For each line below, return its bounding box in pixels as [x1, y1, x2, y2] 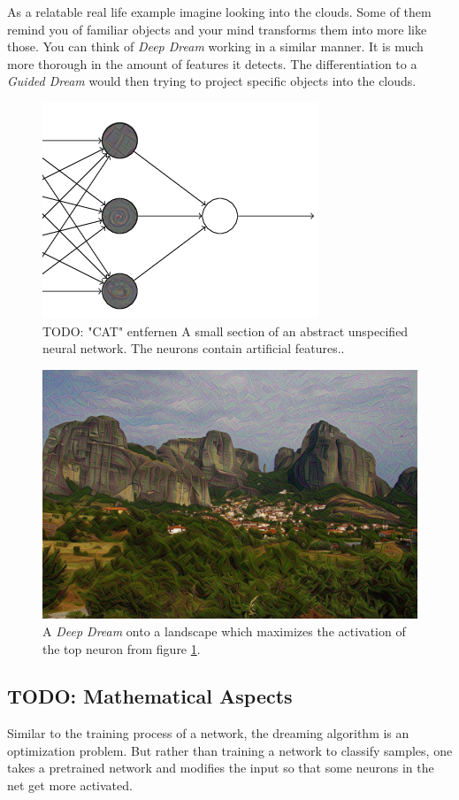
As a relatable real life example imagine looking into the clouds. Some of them [7, 3, 432, 20]
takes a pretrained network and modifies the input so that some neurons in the [7, 758, 434, 777]
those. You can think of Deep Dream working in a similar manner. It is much [7, 37, 424, 56]
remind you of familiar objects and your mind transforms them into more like [7, 19, 427, 38]
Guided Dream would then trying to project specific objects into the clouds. [7, 72, 417, 90]
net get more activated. [7, 776, 133, 795]
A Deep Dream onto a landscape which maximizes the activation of [42, 621, 406, 640]
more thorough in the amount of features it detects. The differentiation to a [7, 54, 417, 73]
